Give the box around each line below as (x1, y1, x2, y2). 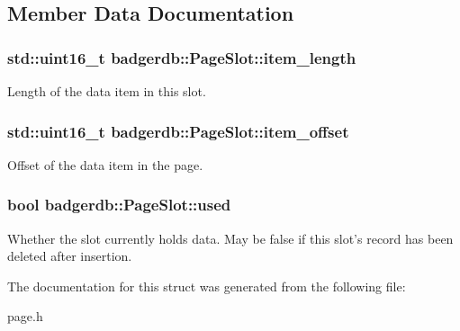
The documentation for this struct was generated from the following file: (7, 276, 406, 295)
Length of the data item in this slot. (7, 82, 206, 100)
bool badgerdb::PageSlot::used (7, 193, 231, 216)
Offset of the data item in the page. (7, 155, 203, 174)
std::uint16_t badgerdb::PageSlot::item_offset (7, 120, 349, 142)
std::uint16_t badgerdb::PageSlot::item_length (7, 46, 356, 68)
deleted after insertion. (7, 246, 132, 265)
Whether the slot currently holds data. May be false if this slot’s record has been (7, 228, 454, 247)
